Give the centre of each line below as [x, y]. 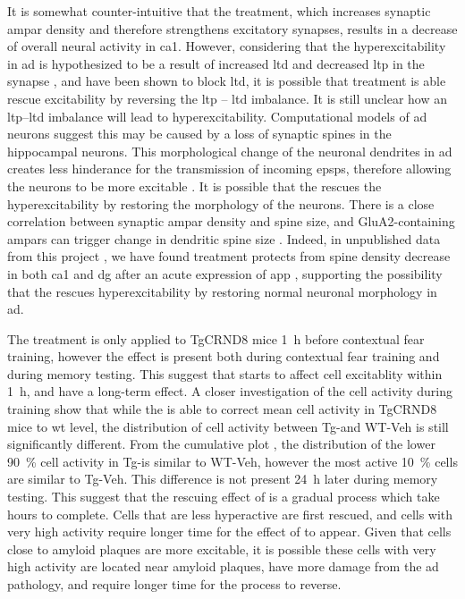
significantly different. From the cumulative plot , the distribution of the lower [221, 444]
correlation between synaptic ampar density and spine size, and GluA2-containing [231, 221]
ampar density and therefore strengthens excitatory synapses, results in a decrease [232, 28]
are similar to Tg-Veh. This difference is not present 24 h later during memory [223, 479]
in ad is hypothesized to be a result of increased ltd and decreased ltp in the [216, 63]
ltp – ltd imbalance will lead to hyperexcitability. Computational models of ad [217, 116]
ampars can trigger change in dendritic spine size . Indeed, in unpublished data [224, 238]
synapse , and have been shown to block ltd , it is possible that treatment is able [227, 81]
